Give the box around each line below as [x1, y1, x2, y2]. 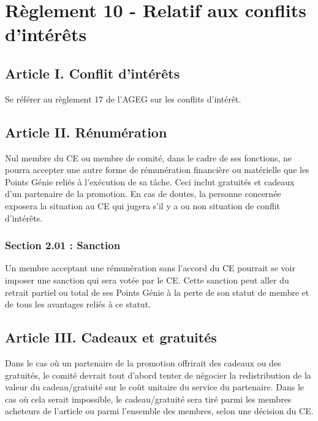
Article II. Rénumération [5, 122, 167, 141]
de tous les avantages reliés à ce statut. [5, 298, 151, 311]
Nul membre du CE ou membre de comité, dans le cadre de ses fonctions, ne [5, 151, 292, 164]
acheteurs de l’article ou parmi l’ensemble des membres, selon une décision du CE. [5, 404, 314, 417]
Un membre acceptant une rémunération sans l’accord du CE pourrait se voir [5, 261, 295, 274]
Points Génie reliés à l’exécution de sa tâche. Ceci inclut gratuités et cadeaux [5, 175, 295, 188]
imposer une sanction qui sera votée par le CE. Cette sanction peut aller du [5, 273, 289, 286]
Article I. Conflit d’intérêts [5, 63, 180, 82]
